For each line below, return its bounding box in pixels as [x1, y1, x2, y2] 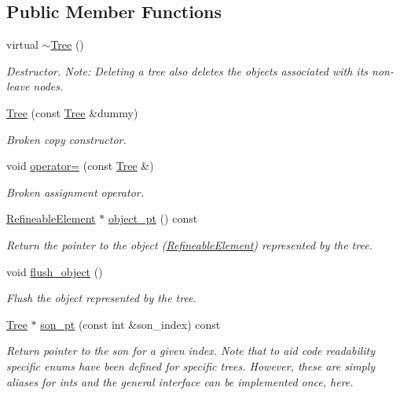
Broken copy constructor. [6, 131, 127, 147]
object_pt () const [108, 210, 198, 227]
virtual [6, 36, 39, 53]
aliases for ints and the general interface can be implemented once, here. [6, 373, 354, 389]
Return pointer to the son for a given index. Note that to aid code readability [6, 342, 376, 359]
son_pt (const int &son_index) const [40, 316, 221, 332]
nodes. [33, 78, 64, 94]
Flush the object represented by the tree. [6, 290, 196, 306]
